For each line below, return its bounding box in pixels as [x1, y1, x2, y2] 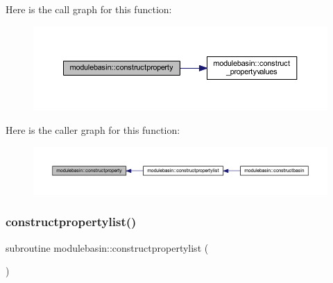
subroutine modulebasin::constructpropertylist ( [6, 240, 209, 255]
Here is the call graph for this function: [6, 2, 172, 16]
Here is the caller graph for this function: [6, 123, 180, 137]
